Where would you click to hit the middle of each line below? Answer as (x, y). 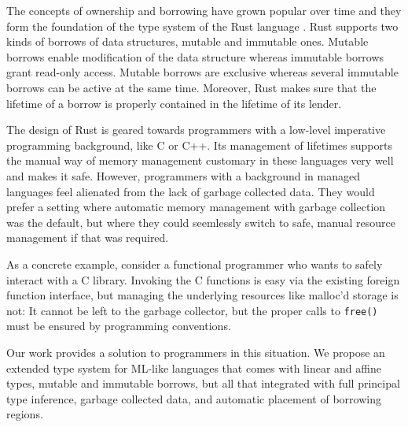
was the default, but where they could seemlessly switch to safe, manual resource (201, 222)
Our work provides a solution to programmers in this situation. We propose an (196, 352)
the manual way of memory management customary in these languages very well (200, 160)
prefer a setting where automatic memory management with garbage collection (196, 207)
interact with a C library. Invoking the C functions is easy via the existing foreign (203, 279)
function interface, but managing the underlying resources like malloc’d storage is (202, 295)
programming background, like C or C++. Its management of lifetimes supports (199, 145)
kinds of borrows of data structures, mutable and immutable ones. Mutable (187, 41)
